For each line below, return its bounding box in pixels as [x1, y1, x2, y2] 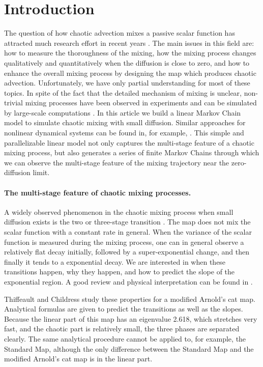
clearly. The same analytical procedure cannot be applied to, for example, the [4, 333, 246, 344]
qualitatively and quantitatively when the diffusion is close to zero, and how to [4, 57, 250, 68]
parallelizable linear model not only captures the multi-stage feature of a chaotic [4, 137, 254, 148]
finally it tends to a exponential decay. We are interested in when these [4, 256, 226, 267]
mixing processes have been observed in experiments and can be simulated [25, 97, 257, 108]
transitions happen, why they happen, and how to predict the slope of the [4, 266, 235, 277]
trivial [4, 97, 23, 108]
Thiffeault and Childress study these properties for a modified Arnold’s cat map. [4, 293, 255, 304]
